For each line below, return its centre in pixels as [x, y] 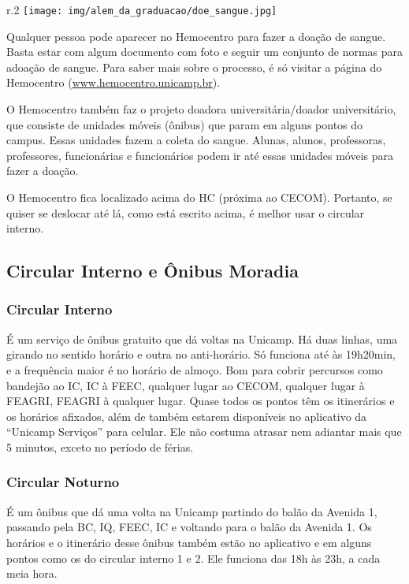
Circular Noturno [63, 482]
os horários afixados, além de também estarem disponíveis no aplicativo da [187, 416]
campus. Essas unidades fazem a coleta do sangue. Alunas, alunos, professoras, [196, 140]
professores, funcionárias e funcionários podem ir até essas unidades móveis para [200, 155]
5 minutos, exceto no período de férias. [100, 446]
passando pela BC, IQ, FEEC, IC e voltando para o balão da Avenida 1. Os [189, 527]
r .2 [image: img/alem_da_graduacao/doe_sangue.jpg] [142, 9]
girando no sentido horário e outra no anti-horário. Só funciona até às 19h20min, [201, 354]
